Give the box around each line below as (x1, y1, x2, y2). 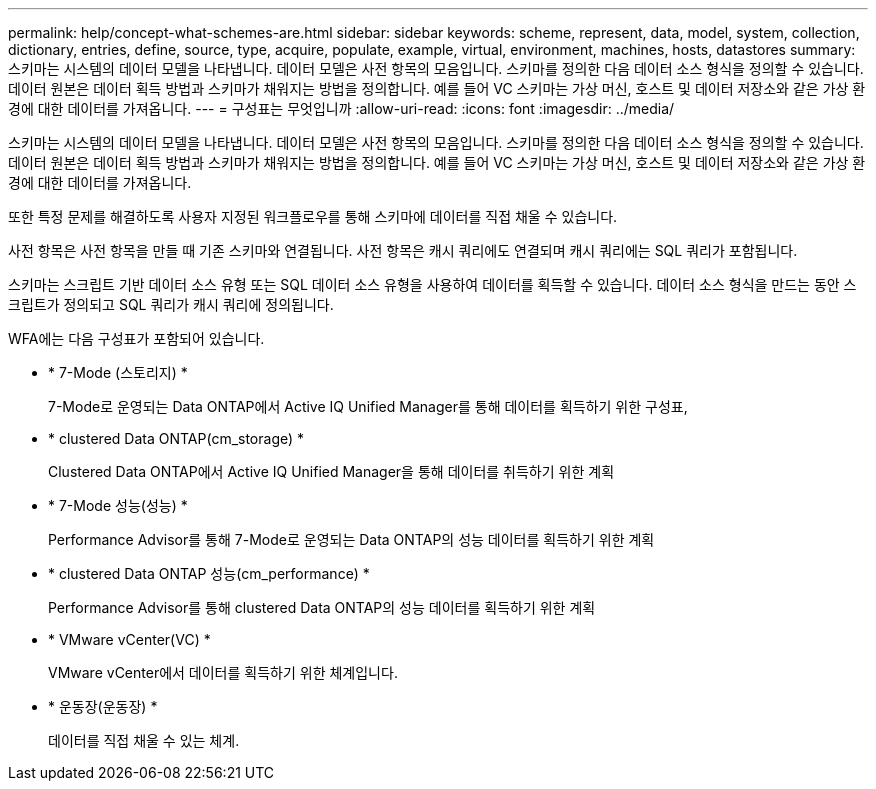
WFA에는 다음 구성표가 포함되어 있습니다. (8, 330, 265, 347)
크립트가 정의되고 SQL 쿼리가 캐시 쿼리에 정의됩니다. (8, 296, 334, 313)
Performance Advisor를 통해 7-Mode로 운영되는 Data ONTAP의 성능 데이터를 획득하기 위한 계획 (48, 531, 655, 548)
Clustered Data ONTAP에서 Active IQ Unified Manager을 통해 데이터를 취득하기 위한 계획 (48, 463, 615, 480)
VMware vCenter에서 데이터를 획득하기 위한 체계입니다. (48, 664, 398, 681)
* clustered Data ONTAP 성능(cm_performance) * (48, 565, 370, 582)
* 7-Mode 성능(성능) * (48, 497, 188, 514)
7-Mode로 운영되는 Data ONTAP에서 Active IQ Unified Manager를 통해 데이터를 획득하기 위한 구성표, (48, 398, 688, 415)
